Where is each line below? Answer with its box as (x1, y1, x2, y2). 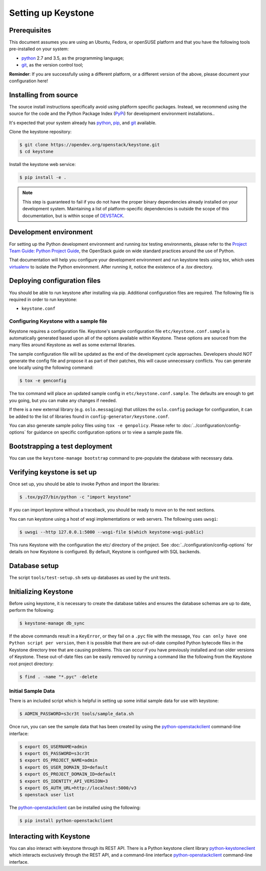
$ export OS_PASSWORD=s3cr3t (19, 751, 90, 756)
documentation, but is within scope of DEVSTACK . (22, 212, 125, 219)
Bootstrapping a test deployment (9, 442, 113, 451)
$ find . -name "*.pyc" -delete (19, 674, 98, 679)
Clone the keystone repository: (9, 129, 72, 135)
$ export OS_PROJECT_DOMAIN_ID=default (19, 771, 116, 777)
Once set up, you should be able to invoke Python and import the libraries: (9, 481, 160, 487)
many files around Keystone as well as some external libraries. (9, 342, 135, 348)
